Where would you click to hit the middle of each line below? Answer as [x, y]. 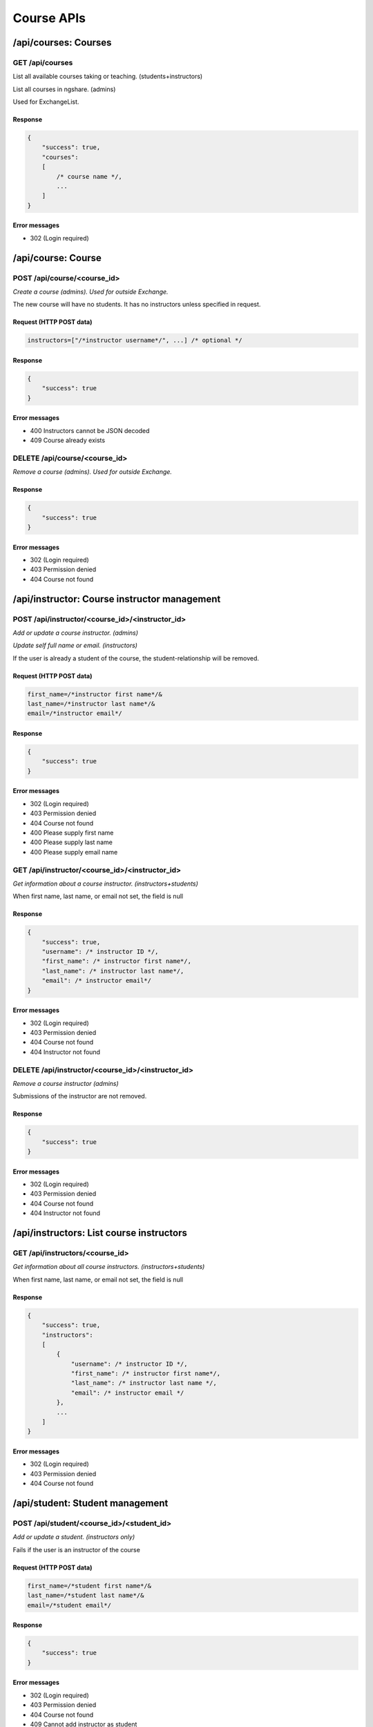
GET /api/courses [43, 62]
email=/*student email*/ [69, 1605]
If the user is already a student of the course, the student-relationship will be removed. [136, 658]
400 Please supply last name [71, 842]
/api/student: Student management [90, 1503]
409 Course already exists [68, 440]
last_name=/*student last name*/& [86, 1595]
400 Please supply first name [72, 832]
